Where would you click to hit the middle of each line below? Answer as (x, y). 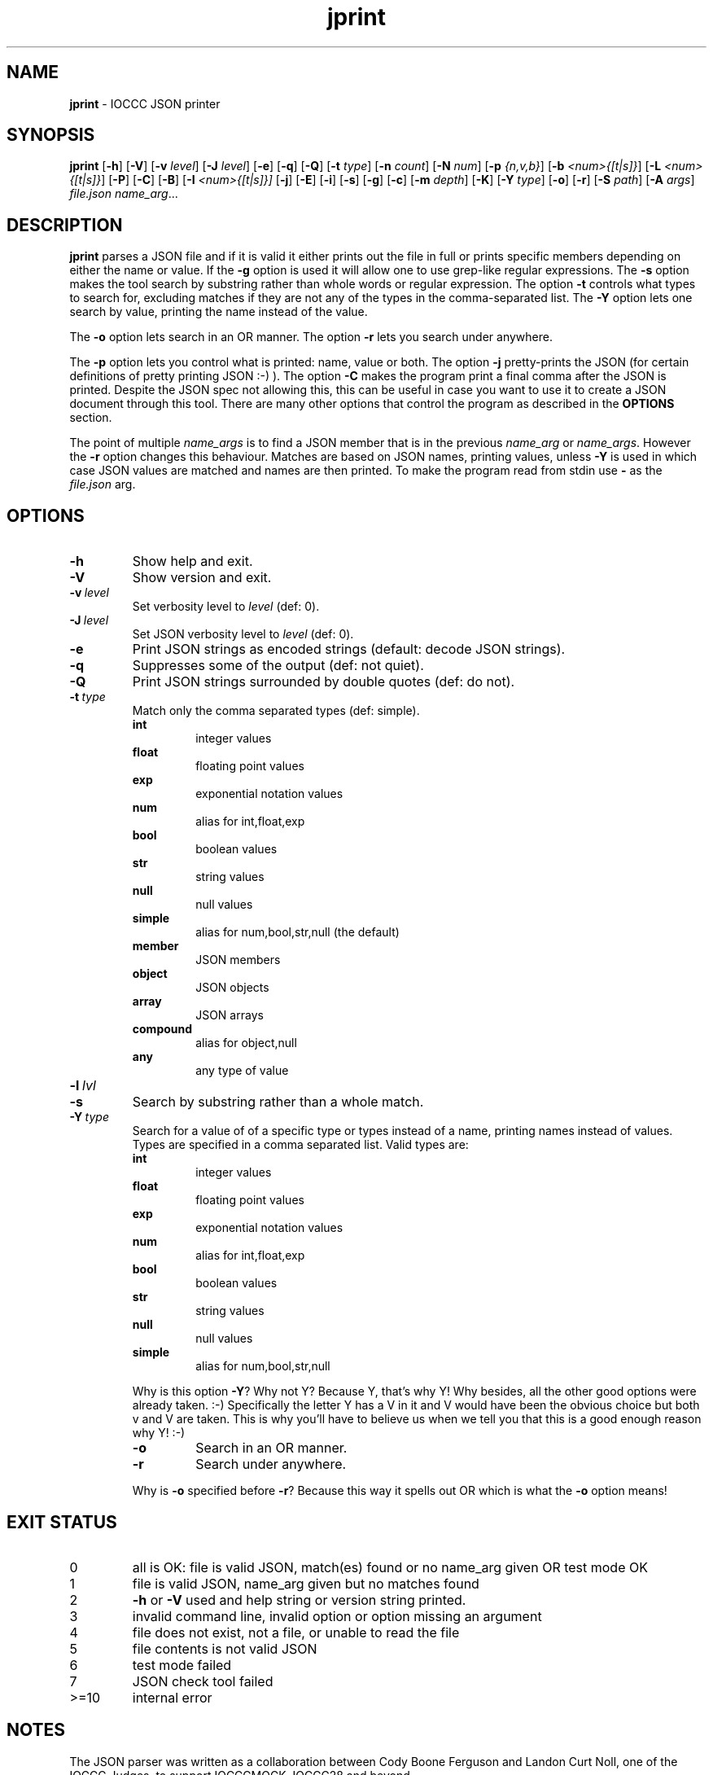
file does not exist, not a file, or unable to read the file (296, 1632)
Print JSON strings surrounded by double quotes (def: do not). (324, 682)
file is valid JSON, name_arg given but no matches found (306, 1583)
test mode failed (182, 1665)
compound (162, 1029)
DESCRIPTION (65, 225)
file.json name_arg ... (124, 194)
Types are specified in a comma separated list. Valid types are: (300, 1145)
